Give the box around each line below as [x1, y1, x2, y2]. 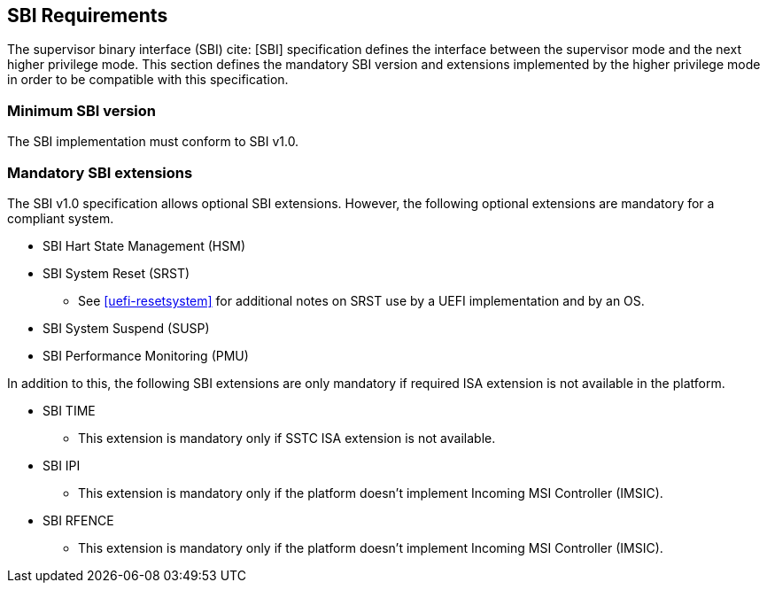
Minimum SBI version [7, 101, 156, 120]
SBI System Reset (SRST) [43, 265, 190, 281]
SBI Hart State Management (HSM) [43, 237, 245, 253]
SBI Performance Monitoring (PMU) [43, 347, 249, 363]
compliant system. [7, 210, 114, 226]
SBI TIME [43, 402, 96, 418]
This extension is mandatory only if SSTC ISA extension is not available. [78, 430, 496, 446]
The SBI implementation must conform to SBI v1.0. [7, 134, 299, 150]
